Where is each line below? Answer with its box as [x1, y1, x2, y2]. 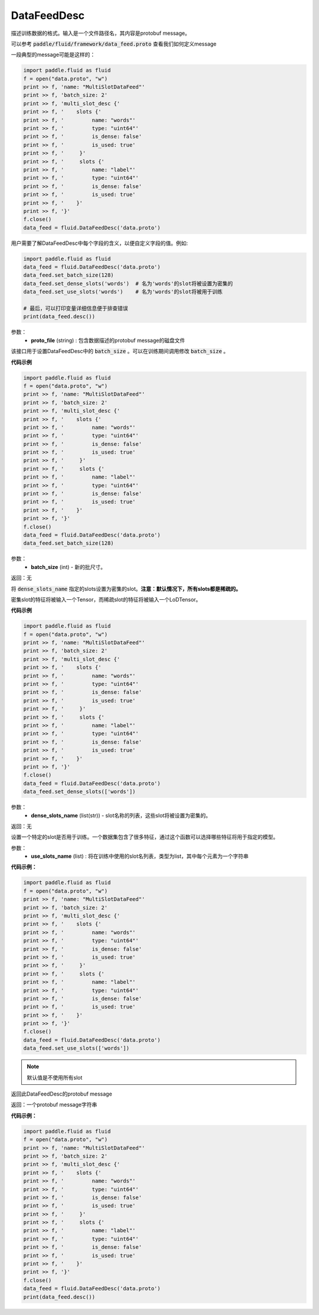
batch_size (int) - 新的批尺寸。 [31, 563, 106, 570]
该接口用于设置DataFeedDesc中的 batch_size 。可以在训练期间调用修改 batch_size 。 [11, 348, 229, 355]
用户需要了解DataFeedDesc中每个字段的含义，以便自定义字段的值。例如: [11, 240, 188, 247]
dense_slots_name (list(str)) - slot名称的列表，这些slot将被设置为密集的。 [31, 812, 211, 819]
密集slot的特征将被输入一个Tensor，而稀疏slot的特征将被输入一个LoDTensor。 [11, 596, 201, 603]
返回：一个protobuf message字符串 [11, 1101, 97, 1109]
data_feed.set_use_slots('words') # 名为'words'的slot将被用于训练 [23, 289, 223, 295]
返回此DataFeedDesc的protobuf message [11, 1090, 112, 1097]
